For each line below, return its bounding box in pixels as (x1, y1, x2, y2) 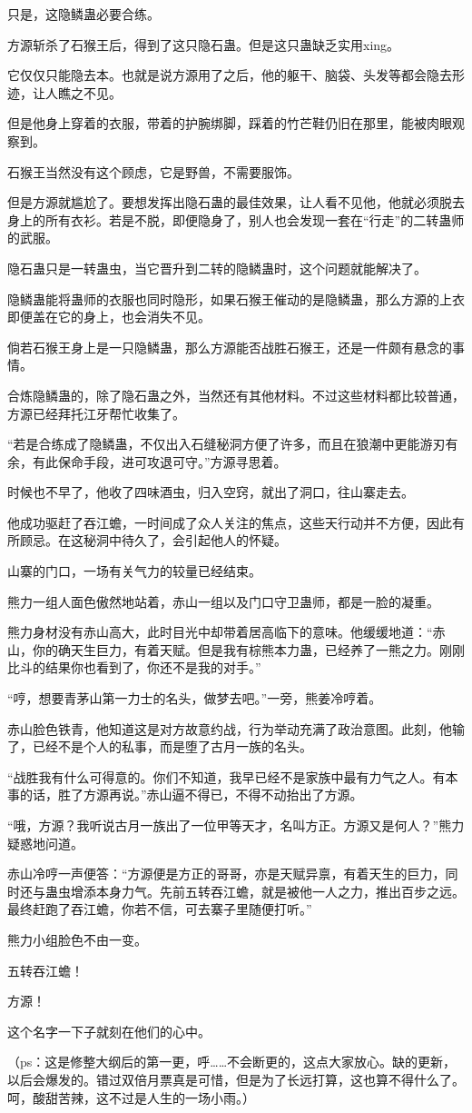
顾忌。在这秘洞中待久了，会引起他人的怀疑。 (19, 531, 287, 550)
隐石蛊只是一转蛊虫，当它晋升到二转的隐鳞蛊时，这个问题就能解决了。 (7, 258, 427, 277)
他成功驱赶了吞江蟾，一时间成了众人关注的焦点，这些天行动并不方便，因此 (7, 512, 452, 532)
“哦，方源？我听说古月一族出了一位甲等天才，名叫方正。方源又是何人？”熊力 (7, 816, 465, 834)
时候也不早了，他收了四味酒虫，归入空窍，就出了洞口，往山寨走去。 (7, 482, 414, 502)
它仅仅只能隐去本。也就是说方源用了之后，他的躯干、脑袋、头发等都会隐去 (7, 65, 452, 84)
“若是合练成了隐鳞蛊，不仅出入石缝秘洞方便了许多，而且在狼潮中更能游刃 (7, 434, 446, 453)
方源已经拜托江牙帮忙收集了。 (7, 403, 185, 422)
